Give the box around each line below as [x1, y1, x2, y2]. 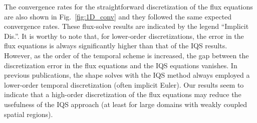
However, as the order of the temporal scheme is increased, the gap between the [4, 50, 249, 60]
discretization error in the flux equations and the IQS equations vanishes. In [4, 60, 237, 70]
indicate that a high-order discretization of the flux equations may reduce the [4, 89, 241, 100]
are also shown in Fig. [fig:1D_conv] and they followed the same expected [4, 11, 232, 21]
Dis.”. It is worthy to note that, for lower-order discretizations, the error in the [4, 30, 244, 41]
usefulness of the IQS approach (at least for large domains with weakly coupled [4, 99, 247, 109]
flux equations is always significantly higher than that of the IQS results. [4, 40, 227, 51]
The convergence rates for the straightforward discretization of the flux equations [4, 1, 253, 11]
